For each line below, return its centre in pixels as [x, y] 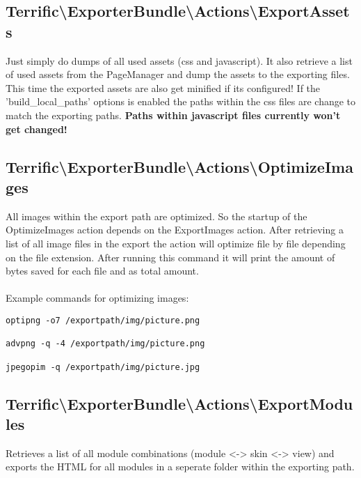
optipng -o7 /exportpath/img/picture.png [103, 320]
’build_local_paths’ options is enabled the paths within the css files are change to [181, 101]
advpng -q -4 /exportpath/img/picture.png [105, 344]
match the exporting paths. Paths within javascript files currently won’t [173, 115]
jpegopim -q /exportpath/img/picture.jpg [103, 367]
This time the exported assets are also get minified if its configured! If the [163, 87]
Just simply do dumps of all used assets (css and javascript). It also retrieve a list [179, 60]
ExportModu [305, 403]
